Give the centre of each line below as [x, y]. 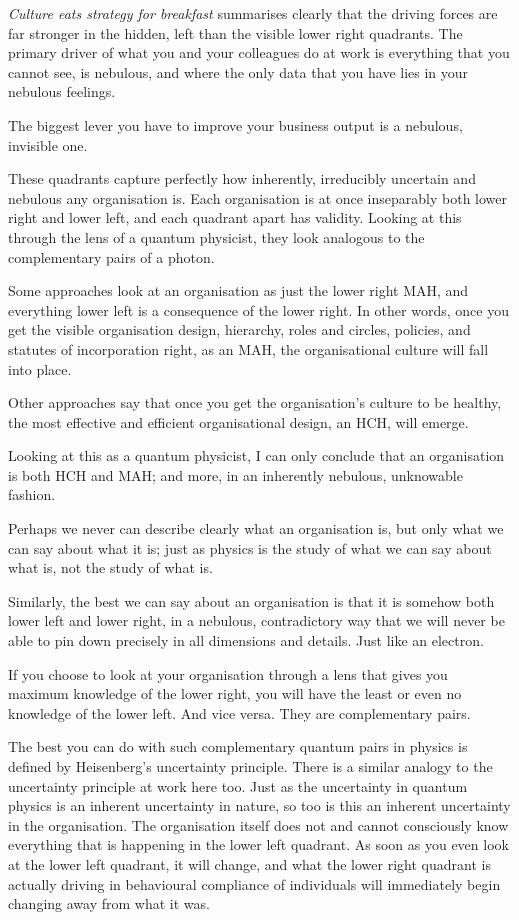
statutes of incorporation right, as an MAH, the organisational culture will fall [248, 348]
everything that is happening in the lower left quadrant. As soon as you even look [258, 844]
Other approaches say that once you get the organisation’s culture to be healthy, [255, 402]
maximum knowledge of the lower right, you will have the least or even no [235, 693]
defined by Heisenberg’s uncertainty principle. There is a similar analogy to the [250, 766]
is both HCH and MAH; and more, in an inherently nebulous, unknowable [235, 474]
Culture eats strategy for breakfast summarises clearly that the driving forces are [253, 13]
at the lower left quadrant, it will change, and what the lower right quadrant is [249, 863]
